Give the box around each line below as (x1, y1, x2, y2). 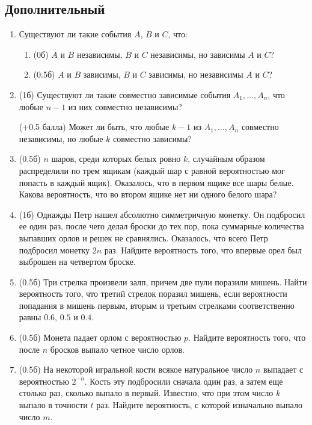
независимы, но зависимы (150, 48, 245, 60)
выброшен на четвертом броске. (19, 255, 136, 268)
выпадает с (263, 363, 304, 376)
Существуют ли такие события (19, 28, 132, 40)
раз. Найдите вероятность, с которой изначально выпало (96, 399, 302, 411)
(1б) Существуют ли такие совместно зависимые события (19, 88, 231, 101)
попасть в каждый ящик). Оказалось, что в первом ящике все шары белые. (19, 176, 294, 188)
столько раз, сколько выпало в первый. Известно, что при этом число (19, 386, 274, 399)
